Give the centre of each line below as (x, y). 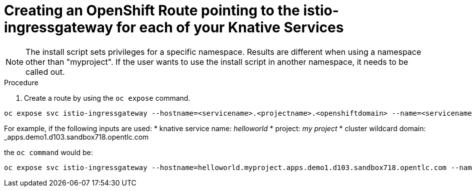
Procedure (21, 82)
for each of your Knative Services (230, 27)
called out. (45, 72)
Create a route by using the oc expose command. (107, 98)
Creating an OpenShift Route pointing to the (152, 10)
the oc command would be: (48, 152)
